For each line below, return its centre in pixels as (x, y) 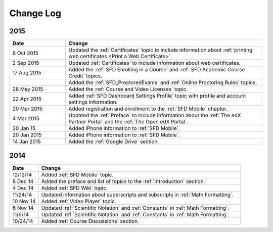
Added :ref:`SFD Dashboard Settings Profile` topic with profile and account (157, 96)
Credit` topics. (85, 76)
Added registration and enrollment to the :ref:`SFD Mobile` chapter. (148, 109)
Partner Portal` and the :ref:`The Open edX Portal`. (128, 122)
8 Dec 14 (23, 181)
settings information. (93, 102)
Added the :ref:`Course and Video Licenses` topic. (128, 89)
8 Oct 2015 (26, 53)
